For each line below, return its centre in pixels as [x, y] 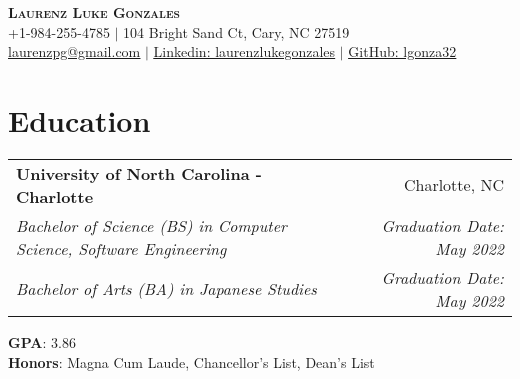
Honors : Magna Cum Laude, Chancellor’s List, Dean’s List [191, 361]
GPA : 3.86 [42, 341]
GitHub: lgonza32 [402, 51]
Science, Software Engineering [121, 248]
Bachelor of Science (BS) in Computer [151, 225]
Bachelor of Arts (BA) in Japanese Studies [166, 289]
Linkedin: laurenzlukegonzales [244, 51]
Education [79, 119]
